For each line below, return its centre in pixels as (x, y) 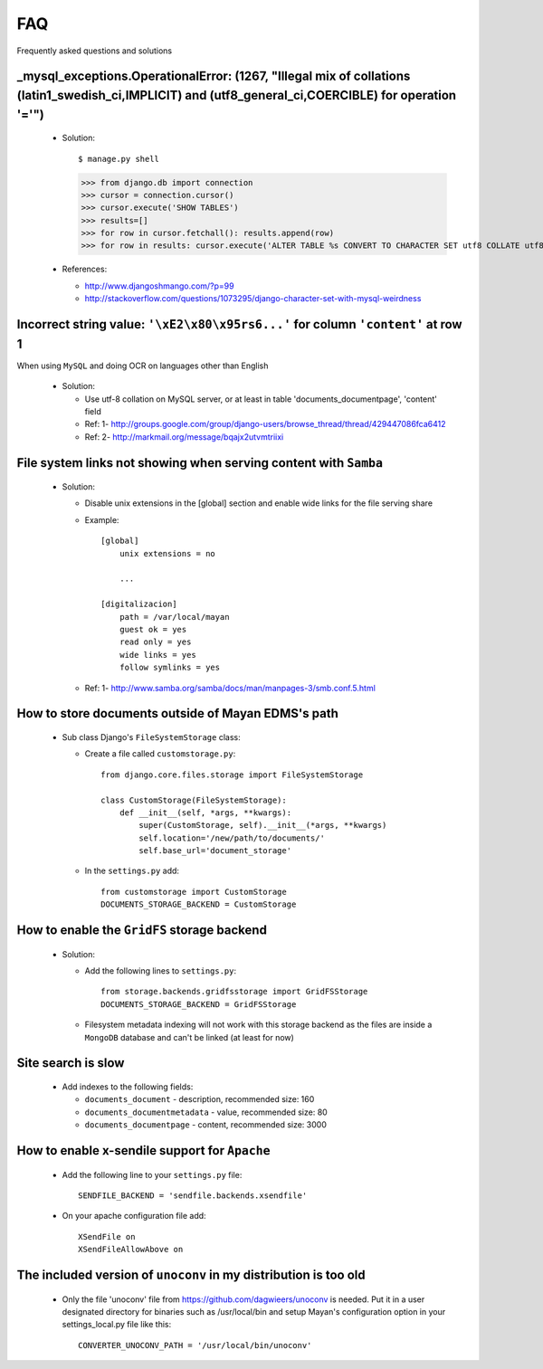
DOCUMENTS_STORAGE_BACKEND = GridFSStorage (199, 1004)
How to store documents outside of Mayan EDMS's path (177, 713)
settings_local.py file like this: (117, 1325)
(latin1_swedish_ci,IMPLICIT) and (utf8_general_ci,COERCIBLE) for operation (237, 95)
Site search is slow (71, 1063)
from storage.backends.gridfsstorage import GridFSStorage (234, 992)
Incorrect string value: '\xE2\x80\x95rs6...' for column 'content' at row (239, 324)
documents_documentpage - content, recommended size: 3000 (206, 1125)
